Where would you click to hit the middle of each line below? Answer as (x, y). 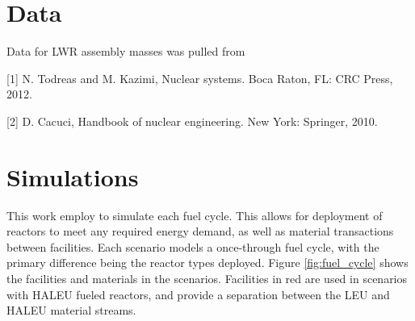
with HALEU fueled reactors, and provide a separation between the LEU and (198, 294)
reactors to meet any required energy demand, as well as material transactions (200, 231)
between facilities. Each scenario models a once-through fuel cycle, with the (193, 246)
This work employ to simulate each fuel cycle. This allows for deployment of (195, 215)
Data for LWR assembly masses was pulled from (126, 51)
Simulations (73, 176)
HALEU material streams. (71, 310)
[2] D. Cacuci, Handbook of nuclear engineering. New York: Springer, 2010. (192, 121)
